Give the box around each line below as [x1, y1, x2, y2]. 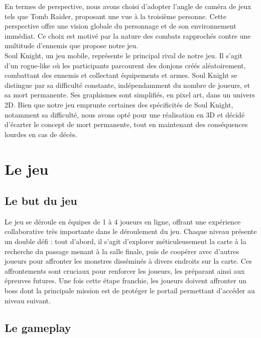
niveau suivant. [5, 295, 51, 305]
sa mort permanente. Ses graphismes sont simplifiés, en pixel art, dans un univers [5, 89, 255, 100]
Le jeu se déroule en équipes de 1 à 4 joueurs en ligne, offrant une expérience [5, 216, 241, 227]
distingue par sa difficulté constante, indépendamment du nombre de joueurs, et [5, 79, 250, 90]
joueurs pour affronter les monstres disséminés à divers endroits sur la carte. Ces [5, 256, 252, 266]
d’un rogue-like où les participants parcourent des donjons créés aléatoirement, [5, 60, 246, 70]
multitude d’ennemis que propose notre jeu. [5, 40, 139, 51]
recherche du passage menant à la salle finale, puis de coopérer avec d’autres [5, 246, 239, 256]
